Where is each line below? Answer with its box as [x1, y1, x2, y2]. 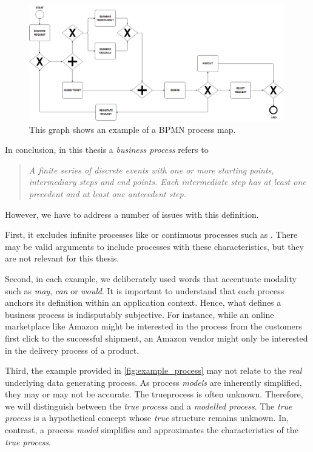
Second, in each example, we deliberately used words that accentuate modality [5, 272, 297, 285]
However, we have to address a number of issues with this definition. [5, 207, 259, 220]
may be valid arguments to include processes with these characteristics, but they [5, 240, 304, 252]
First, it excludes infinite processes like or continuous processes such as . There [5, 228, 298, 241]
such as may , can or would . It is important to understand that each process [5, 284, 284, 297]
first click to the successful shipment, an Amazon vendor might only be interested [5, 331, 308, 344]
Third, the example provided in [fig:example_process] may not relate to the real [5, 364, 302, 377]
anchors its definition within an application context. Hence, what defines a [5, 296, 281, 309]
